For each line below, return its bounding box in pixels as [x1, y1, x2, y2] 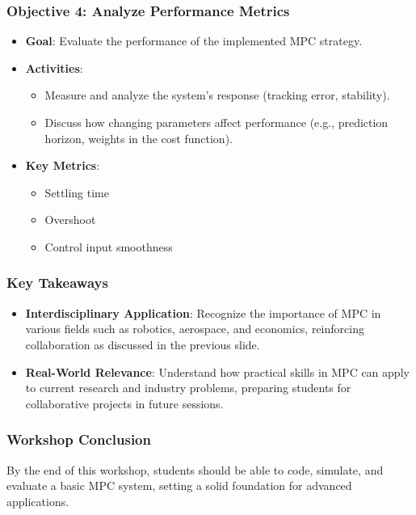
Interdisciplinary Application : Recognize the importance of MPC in [25, 304, 381, 321]
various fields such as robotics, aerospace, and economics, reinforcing [25, 320, 364, 337]
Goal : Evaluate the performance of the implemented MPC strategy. [25, 32, 363, 49]
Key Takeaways [6, 272, 108, 293]
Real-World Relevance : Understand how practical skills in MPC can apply [25, 363, 410, 380]
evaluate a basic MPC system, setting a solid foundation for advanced [6, 477, 352, 494]
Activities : [25, 59, 83, 76]
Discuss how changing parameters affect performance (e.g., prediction [44, 114, 389, 130]
